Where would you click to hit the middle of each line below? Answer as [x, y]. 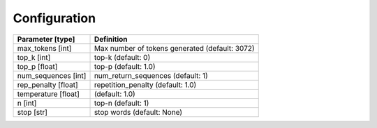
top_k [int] [34, 57]
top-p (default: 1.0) [125, 66]
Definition [111, 39]
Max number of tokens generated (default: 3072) [174, 48]
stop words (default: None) [138, 112]
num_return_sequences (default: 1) [151, 75]
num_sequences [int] [52, 75]
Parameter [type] [46, 39]
